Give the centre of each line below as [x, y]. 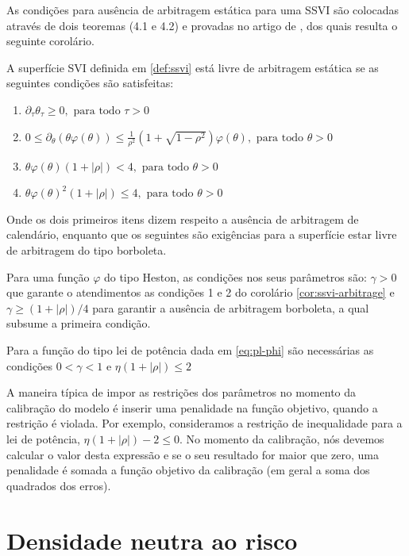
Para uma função [48, 276]
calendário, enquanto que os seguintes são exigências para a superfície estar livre [202, 234]
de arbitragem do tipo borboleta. [87, 250]
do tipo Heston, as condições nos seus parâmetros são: [235, 276]
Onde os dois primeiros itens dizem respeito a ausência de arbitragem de [183, 219]
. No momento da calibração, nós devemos [282, 439]
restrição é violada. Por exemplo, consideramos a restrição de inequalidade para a [204, 423]
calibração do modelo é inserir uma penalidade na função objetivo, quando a [192, 407]
